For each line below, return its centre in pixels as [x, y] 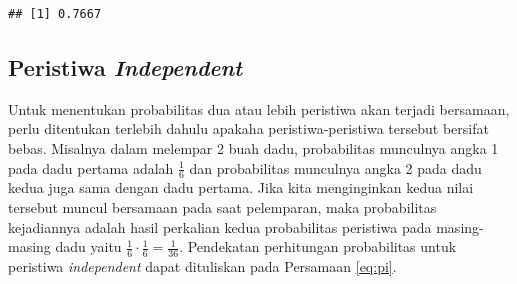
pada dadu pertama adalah [91, 167]
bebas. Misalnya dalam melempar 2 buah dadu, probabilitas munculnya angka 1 [253, 147]
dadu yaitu [88, 246]
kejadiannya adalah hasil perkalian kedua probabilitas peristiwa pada [220, 226]
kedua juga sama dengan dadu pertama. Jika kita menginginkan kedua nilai [241, 187]
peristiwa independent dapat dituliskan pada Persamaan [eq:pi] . [202, 266]
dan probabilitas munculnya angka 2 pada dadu [335, 167]
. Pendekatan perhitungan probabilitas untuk [318, 246]
